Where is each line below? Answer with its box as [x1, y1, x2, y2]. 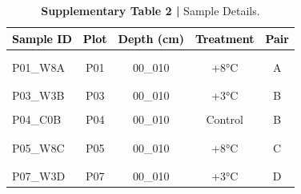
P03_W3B [12, 87, 65, 104]
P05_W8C [12, 139, 65, 156]
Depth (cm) [118, 30, 184, 46]
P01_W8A [12, 58, 65, 75]
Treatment [195, 30, 255, 46]
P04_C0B [12, 111, 62, 128]
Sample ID [12, 30, 72, 46]
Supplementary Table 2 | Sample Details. [41, 2, 260, 18]
